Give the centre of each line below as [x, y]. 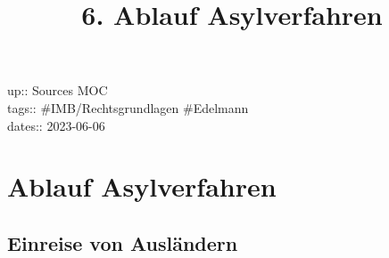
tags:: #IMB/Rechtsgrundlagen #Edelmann [128, 107]
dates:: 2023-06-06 [56, 125]
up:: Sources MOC [58, 90]
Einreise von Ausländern [123, 242]
